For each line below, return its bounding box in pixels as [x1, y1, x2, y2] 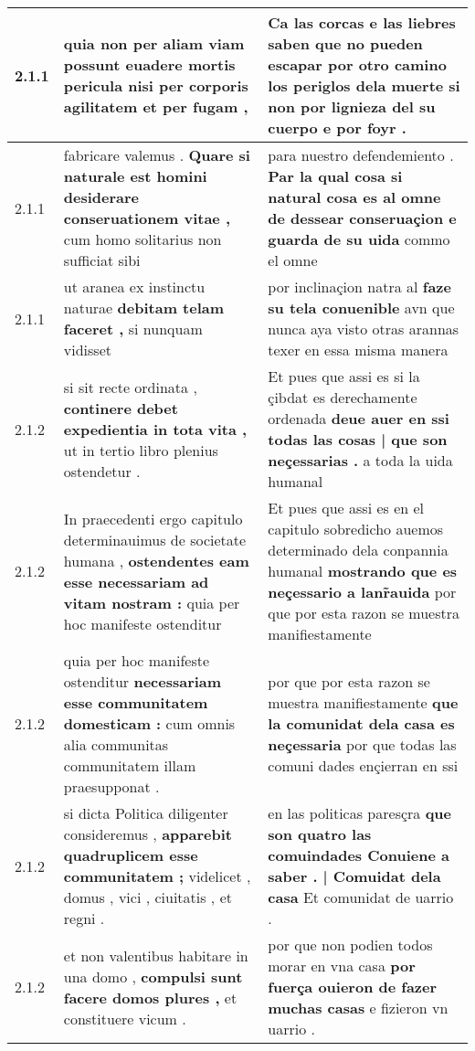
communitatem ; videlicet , [63, 865, 251, 886]
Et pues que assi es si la [268, 366, 420, 387]
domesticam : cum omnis [63, 713, 236, 734]
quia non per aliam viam [63, 33, 245, 54]
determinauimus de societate [63, 528, 247, 550]
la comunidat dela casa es [268, 713, 455, 734]
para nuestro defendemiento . [268, 144, 454, 165]
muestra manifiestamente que [268, 692, 459, 713]
